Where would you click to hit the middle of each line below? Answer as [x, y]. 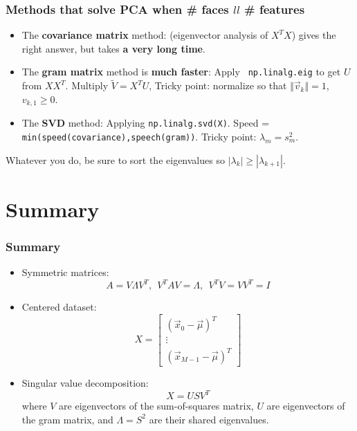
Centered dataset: [59, 307]
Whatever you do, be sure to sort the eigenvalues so [115, 159]
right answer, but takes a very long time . [113, 48]
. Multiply [87, 85]
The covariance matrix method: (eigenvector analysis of [145, 35]
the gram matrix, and [67, 419]
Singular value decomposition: [85, 383]
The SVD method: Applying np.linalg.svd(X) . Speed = [146, 123]
